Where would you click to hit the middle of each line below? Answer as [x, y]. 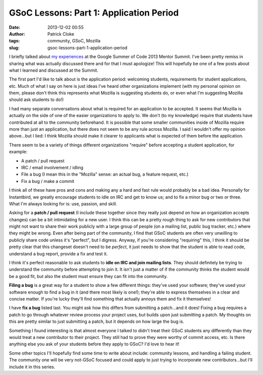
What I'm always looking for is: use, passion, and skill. [63, 204]
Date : [15, 27]
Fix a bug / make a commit [48, 181]
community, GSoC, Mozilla [74, 41]
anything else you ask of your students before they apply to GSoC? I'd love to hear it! [94, 344]
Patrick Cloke [61, 34]
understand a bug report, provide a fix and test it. [58, 254]
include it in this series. [32, 367]
